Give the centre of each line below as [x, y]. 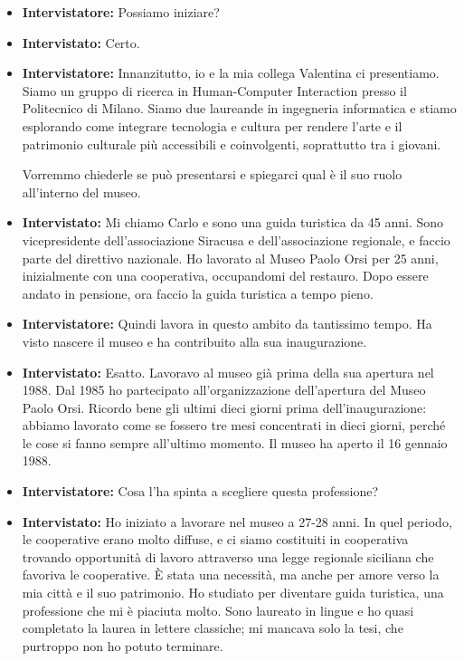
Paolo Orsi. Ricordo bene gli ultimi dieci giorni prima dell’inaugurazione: [224, 407]
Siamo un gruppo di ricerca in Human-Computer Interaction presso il [214, 90]
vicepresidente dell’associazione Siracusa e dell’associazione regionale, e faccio [236, 239]
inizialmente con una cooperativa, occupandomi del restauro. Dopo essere [225, 276]
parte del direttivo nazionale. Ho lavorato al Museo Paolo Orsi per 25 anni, [230, 258]
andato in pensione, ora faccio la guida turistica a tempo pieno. [198, 293]
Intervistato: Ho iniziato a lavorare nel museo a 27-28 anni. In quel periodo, [237, 521]
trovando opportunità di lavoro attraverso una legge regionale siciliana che [228, 556]
